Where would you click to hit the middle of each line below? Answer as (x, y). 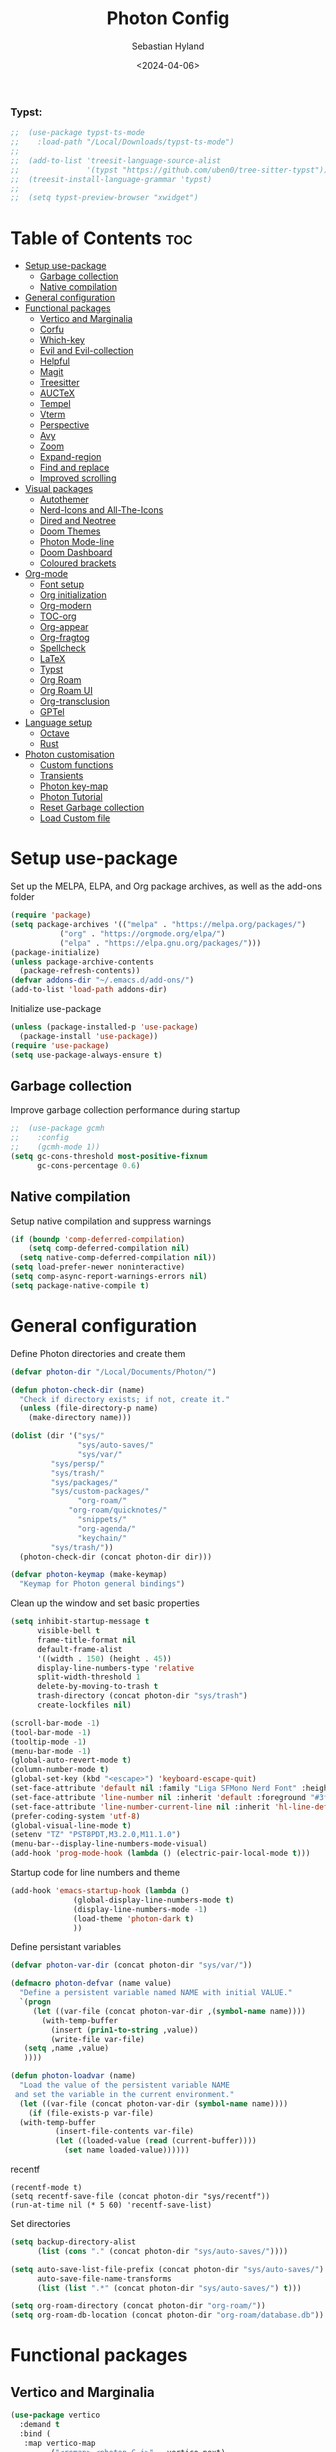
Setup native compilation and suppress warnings (111, 1221)
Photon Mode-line (77, 542)
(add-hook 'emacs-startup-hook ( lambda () (100, 1891)
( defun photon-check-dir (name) (77, 1390)
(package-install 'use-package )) (89, 1036)
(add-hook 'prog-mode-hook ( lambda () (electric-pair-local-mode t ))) (160, 1853)
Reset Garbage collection (92, 808)
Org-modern (65, 606)
